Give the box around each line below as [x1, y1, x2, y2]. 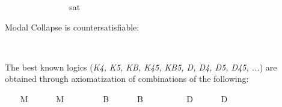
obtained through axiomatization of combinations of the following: [5, 72, 249, 85]
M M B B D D [20, 92, 228, 105]
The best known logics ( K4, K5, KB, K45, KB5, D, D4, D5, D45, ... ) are [5, 60, 277, 73]
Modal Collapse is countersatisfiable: [5, 20, 139, 33]
